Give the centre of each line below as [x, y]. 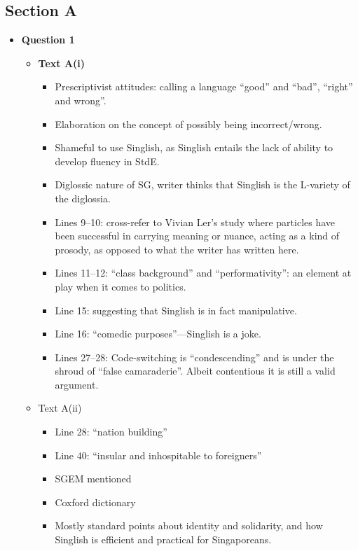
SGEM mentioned [93, 479]
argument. [77, 384]
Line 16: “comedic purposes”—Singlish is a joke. [158, 334]
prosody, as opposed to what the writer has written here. [177, 249]
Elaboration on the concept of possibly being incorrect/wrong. [188, 124]
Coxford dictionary [95, 502]
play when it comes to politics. [121, 286]
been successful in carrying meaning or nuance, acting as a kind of [197, 236]
